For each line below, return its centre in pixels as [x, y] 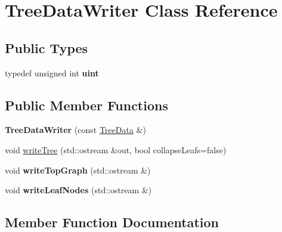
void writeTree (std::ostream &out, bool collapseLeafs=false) [116, 149]
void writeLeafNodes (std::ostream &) [78, 190]
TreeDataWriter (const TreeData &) [75, 130]
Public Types [47, 47]
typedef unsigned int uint [52, 72]
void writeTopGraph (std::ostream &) [78, 170]
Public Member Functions [86, 105]
